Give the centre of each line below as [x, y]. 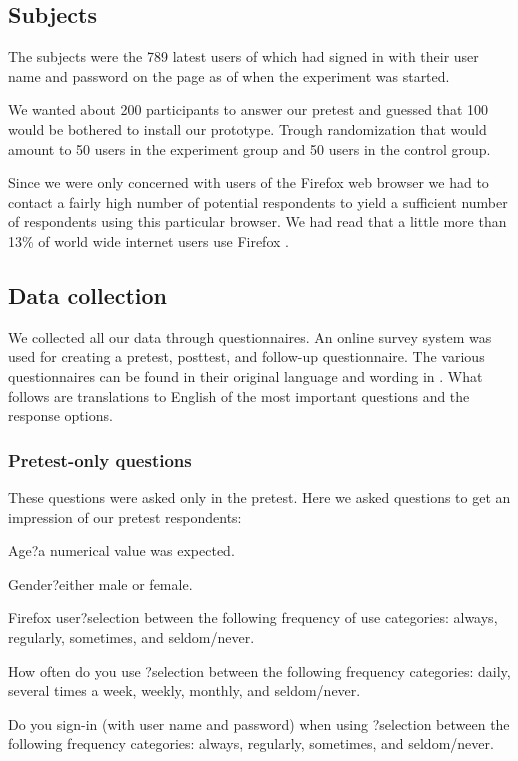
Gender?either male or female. [100, 583]
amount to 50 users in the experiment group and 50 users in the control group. [249, 148]
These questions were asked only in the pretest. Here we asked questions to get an [259, 496]
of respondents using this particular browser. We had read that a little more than [257, 221]
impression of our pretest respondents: [125, 516]
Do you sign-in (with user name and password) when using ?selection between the [259, 723]
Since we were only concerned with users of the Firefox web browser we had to [248, 182]
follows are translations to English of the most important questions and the [239, 395]
